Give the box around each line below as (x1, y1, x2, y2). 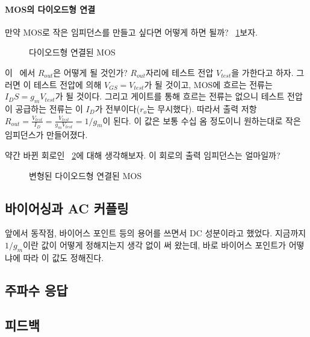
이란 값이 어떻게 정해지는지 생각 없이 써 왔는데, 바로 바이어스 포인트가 (23, 238, 286, 251)
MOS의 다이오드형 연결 (5, 2, 96, 15)
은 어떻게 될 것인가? (53, 66, 128, 78)
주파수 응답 (5, 280, 68, 299)
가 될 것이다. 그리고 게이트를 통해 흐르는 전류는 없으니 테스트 (55, 90, 285, 102)
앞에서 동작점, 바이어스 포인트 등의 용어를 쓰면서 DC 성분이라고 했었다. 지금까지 (5, 227, 306, 239)
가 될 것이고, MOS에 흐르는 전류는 (144, 78, 273, 90)
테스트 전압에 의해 (33, 78, 102, 90)
